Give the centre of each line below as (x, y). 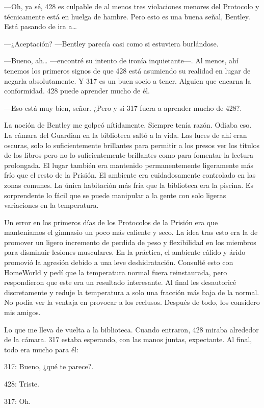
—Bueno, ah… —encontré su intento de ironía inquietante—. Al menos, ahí (121, 61)
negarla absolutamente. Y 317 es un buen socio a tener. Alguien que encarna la (128, 80)
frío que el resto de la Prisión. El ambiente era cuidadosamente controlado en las (130, 175)
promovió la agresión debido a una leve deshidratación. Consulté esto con (119, 262)
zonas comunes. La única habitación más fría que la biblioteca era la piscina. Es (129, 185)
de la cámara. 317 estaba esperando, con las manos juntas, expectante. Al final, (128, 339)
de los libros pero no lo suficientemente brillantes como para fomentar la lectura (129, 155)
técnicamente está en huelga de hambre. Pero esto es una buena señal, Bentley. (127, 16)
